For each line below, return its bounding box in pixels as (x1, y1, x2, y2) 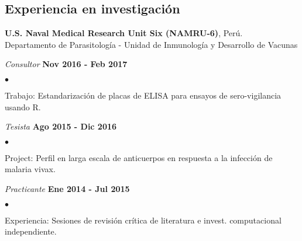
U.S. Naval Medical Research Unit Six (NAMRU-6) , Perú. (5, 27, 243, 39)
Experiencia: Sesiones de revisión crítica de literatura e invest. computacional (5, 214, 282, 226)
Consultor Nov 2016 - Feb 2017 (5, 58, 128, 70)
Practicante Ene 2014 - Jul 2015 (5, 182, 130, 194)
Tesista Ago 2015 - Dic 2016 (5, 120, 117, 132)
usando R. (5, 100, 41, 113)
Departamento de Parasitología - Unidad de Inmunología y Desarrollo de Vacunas (5, 38, 298, 50)
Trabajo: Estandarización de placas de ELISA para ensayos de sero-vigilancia (5, 89, 282, 101)
